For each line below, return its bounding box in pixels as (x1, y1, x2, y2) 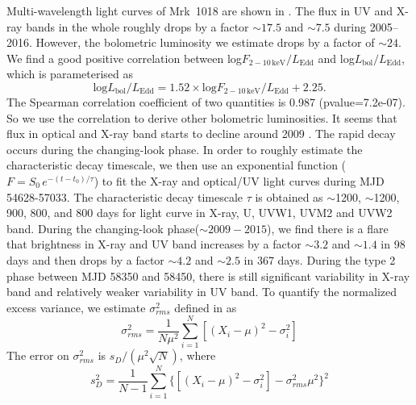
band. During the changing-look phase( (6, 219, 200, 236)
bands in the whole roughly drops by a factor (26, 18, 249, 35)
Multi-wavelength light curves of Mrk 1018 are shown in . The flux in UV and (6, 2, 393, 19)
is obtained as (255, 188, 323, 205)
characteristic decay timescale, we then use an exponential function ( (6, 157, 347, 173)
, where (179, 347, 216, 364)
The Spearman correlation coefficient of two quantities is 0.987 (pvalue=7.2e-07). (6, 93, 406, 110)
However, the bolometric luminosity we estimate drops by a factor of (35, 34, 375, 51)
